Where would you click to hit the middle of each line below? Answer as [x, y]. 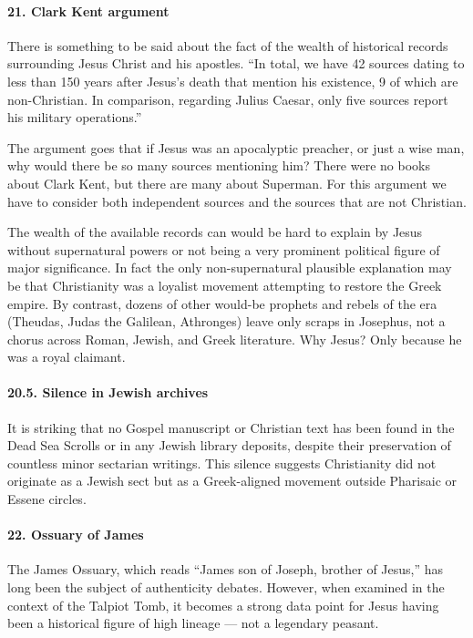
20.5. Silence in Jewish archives [108, 392]
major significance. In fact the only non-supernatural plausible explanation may [230, 268]
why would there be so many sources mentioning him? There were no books [219, 165]
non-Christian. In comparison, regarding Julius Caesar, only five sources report [228, 99]
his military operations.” [75, 117]
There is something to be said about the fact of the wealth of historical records [228, 45]
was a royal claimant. [67, 357]
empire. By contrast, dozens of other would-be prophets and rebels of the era [222, 303]
